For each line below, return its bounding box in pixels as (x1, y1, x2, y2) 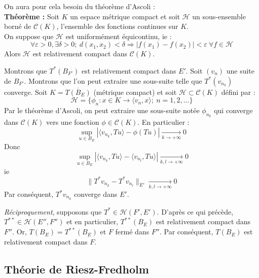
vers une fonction (46, 117, 99, 127)
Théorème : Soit (4, 11, 60, 21)
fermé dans (115, 226, 150, 237)
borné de (4, 21, 31, 31)
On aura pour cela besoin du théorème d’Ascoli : (4, 1, 155, 11)
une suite (226, 65, 255, 76)
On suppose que (4, 30, 54, 41)
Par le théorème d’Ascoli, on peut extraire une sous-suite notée (4, 105, 200, 115)
